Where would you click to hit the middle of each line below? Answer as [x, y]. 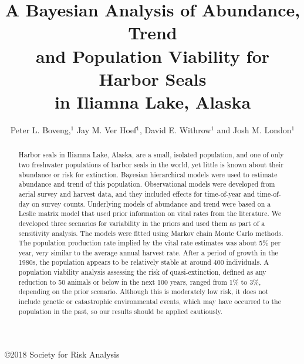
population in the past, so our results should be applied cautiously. [121, 311]
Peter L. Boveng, [40, 129]
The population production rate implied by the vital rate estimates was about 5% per [150, 243]
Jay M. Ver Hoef [107, 129]
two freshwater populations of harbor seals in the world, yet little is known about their [151, 164]
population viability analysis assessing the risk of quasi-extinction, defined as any [142, 272]
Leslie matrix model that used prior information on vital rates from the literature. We [150, 213]
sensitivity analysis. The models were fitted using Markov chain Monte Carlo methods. [151, 233]
